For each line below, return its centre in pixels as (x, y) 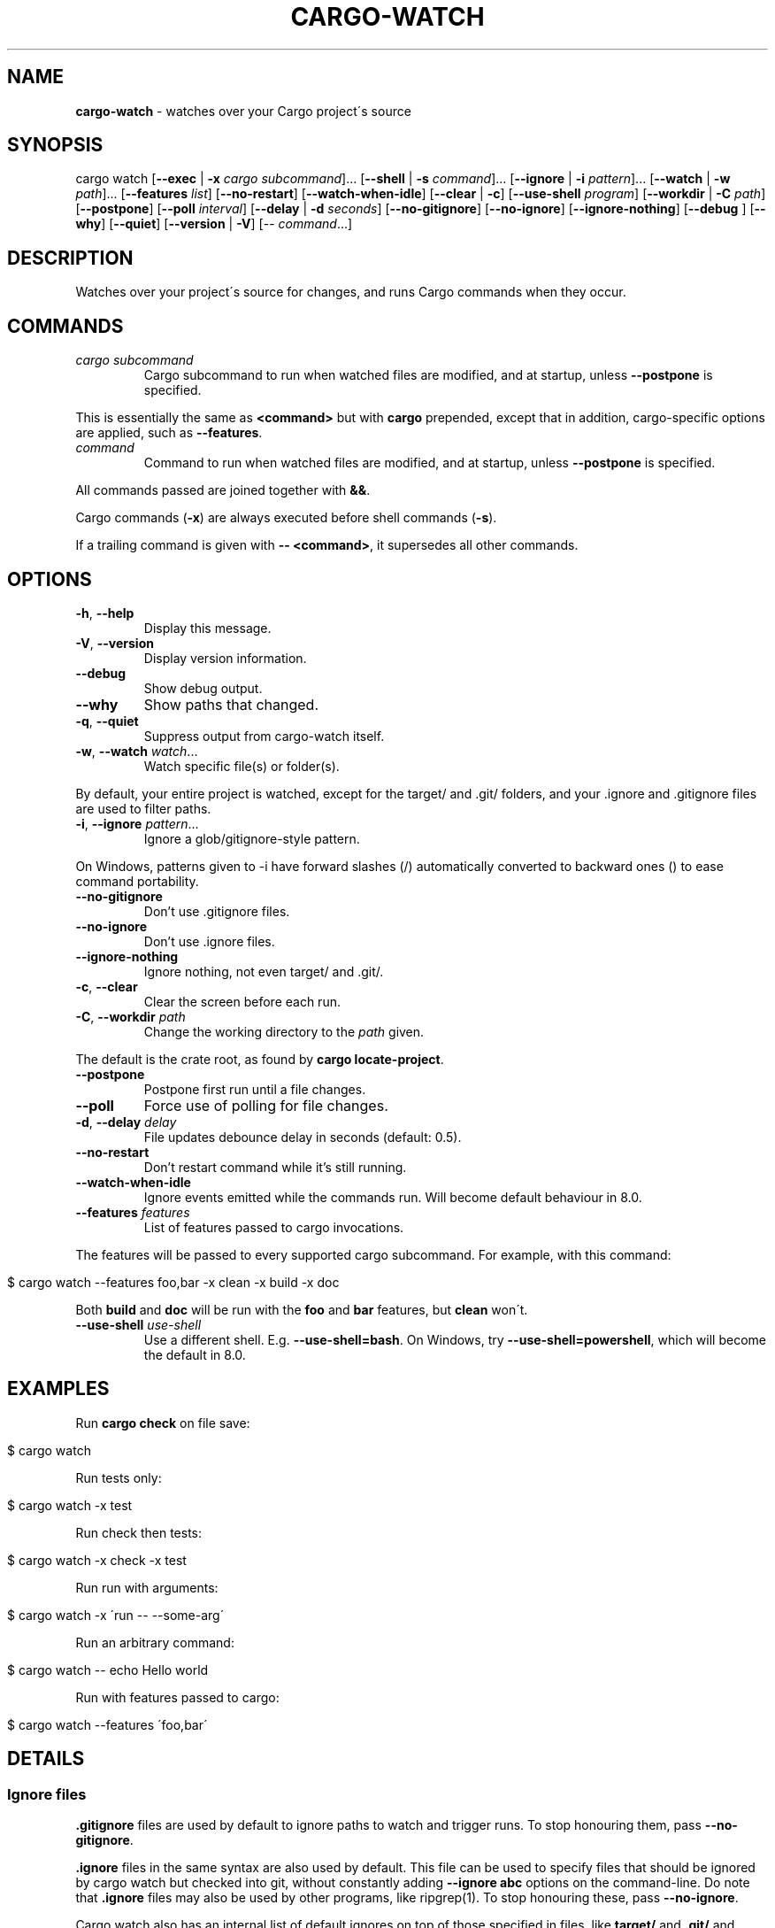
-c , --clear (107, 986)
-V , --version (115, 643)
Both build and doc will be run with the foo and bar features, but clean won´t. (302, 1309)
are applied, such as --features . (169, 433)
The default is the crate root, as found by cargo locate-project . (260, 1059)
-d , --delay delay (126, 1122)
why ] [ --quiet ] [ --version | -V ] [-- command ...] (214, 224)
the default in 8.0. (195, 1354)
